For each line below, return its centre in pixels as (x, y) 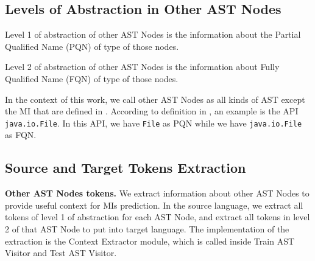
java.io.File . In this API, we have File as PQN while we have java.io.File (154, 123)
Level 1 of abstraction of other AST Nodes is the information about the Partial (153, 34)
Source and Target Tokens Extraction (126, 168)
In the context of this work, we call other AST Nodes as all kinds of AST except (155, 99)
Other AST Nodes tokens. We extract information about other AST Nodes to (157, 193)
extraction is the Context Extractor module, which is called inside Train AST (150, 241)
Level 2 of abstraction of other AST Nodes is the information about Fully (142, 67)
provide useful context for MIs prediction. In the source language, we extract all (154, 205)
